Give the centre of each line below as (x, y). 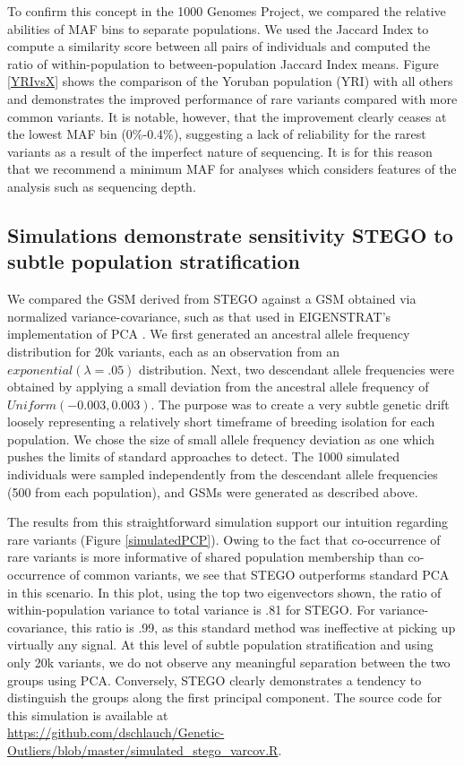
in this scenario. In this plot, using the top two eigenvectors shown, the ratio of (224, 592)
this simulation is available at (88, 714)
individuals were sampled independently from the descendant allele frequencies (223, 474)
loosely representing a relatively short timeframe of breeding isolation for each (221, 422)
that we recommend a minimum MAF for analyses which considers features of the (232, 169)
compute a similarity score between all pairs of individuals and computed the (219, 46)
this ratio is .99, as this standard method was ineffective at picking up (263, 627)
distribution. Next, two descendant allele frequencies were (296, 369)
